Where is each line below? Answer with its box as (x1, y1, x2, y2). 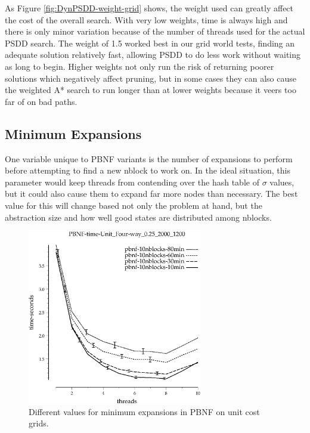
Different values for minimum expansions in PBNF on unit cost (29, 405, 260, 417)
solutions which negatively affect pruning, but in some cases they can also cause (5, 72, 296, 84)
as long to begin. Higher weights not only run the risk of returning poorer (5, 60, 274, 72)
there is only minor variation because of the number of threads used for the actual (5, 25, 305, 38)
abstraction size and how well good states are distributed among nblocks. (5, 211, 272, 223)
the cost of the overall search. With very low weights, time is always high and (5, 13, 288, 26)
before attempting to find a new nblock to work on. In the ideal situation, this (5, 164, 290, 177)
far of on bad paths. (5, 95, 77, 107)
